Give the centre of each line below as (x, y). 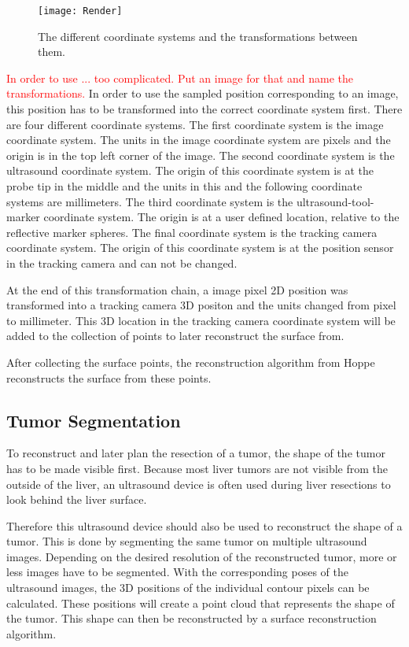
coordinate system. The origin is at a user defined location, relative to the (221, 217)
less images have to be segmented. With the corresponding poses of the (177, 572)
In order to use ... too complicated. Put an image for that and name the (180, 78)
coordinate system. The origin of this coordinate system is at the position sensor (200, 248)
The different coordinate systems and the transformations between (198, 36)
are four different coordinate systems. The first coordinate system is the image (195, 124)
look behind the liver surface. (77, 499)
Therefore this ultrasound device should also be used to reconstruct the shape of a (204, 525)
